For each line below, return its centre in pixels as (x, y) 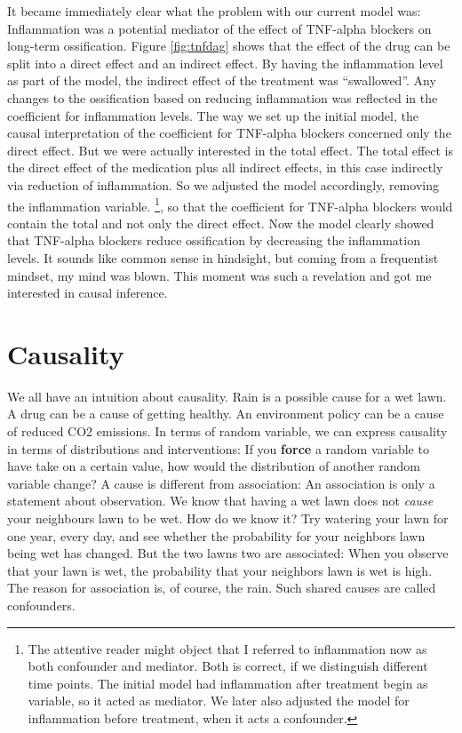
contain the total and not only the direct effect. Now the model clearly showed (221, 223)
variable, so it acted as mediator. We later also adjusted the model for (219, 701)
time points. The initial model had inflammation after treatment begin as (228, 683)
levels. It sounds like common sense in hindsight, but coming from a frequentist (223, 257)
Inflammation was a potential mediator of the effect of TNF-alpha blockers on (219, 28)
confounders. (41, 605)
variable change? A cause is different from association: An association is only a (221, 483)
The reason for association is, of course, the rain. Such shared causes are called (222, 588)
